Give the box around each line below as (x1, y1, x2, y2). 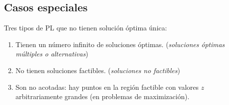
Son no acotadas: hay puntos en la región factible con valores (15, 81, 199, 92)
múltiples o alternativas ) (15, 49, 88, 59)
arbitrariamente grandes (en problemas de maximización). (15, 91, 190, 102)
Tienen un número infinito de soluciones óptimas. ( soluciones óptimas (15, 39, 225, 49)
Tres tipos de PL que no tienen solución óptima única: (4, 23, 167, 33)
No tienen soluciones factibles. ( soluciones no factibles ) (15, 65, 180, 75)
